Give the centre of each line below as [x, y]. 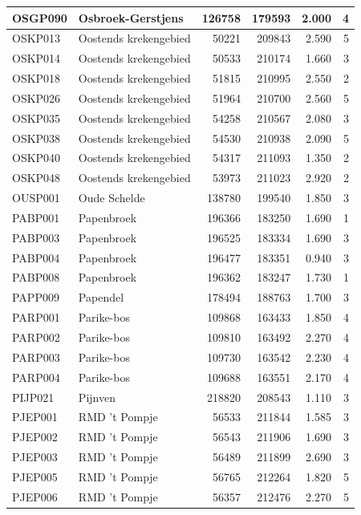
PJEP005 [35, 476]
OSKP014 [37, 58]
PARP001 [36, 317]
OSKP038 [37, 138]
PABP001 [36, 217]
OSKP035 [37, 118]
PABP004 [36, 257]
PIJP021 [33, 397]
